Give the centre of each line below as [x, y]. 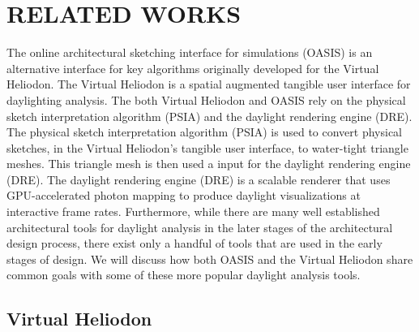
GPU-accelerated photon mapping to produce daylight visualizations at [184, 195]
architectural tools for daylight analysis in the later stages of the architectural [200, 227]
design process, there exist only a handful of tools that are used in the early [195, 243]
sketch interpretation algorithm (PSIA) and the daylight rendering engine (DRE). [209, 116]
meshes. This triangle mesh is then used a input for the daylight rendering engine [209, 164]
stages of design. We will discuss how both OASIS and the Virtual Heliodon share [210, 259]
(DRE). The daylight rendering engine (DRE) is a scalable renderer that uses [199, 179]
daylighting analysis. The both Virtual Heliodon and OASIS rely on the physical [206, 99]
